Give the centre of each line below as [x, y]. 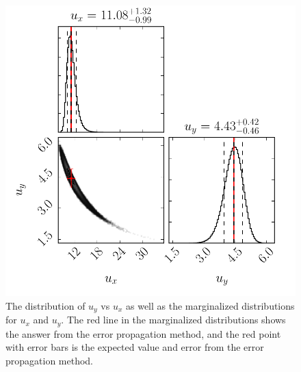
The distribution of [45, 305]
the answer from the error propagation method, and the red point [143, 333]
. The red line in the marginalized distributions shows [173, 320]
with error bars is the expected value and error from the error [135, 347]
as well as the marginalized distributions [210, 305]
